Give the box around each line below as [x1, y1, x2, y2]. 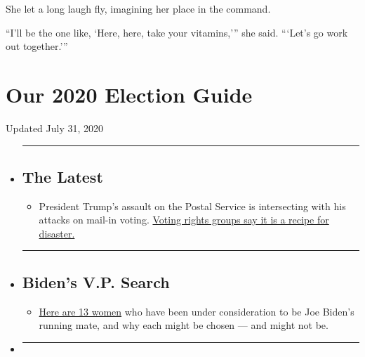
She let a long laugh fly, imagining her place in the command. [6, 1, 271, 15]
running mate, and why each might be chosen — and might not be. [39, 318, 328, 332]
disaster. [39, 226, 75, 240]
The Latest [22, 165, 103, 187]
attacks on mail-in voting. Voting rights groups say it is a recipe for [39, 212, 329, 227]
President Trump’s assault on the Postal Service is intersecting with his [39, 198, 346, 213]
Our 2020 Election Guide [6, 79, 253, 108]
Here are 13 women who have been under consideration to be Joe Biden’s [39, 304, 354, 318]
